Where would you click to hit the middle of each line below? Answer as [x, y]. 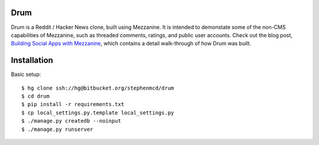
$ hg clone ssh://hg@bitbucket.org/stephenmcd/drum [98, 88]
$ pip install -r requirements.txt [73, 104]
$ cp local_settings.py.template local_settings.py [98, 113]
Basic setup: [26, 74]
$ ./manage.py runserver [57, 129]
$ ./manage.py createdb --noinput [71, 121]
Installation [32, 60]
